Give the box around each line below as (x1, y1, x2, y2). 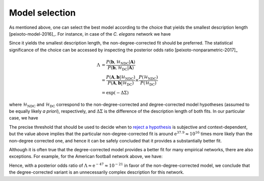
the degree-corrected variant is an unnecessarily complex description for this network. (9, 169, 184, 175)
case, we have (9, 115, 39, 121)
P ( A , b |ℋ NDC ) (106, 75, 135, 81)
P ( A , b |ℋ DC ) (108, 80, 134, 87)
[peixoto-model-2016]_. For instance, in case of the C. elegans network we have (9, 31, 171, 37)
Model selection (9, 7, 76, 18)
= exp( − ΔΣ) (101, 90, 129, 95)
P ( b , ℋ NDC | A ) (106, 59, 135, 66)
